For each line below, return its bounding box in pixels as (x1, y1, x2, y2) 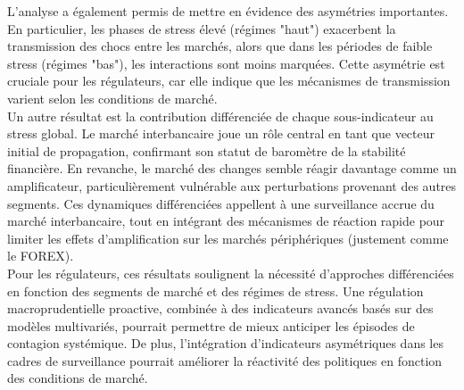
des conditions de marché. (7, 369, 148, 387)
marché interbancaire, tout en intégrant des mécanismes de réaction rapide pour (7, 212, 445, 230)
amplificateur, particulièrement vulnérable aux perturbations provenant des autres (7, 176, 457, 195)
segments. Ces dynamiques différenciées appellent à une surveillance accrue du (7, 194, 435, 212)
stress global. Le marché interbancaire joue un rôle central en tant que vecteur (7, 124, 435, 143)
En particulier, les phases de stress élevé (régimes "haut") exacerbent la (7, 19, 396, 37)
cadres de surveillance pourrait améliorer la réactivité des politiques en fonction (7, 351, 443, 369)
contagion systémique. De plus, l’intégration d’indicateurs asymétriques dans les (7, 334, 443, 353)
